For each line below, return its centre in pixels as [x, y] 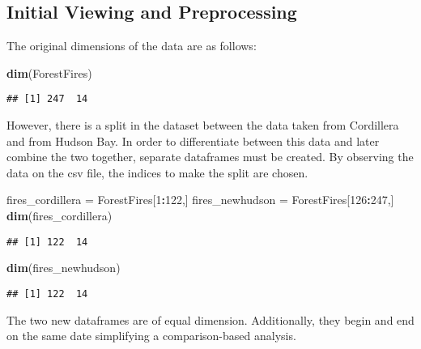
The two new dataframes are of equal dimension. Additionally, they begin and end [210, 319]
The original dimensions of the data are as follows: [132, 46]
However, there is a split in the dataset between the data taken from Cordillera [203, 125]
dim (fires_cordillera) [60, 216]
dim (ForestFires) [49, 72]
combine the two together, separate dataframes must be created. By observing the [210, 157]
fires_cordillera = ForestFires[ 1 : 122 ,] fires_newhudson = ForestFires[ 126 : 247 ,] [200, 200]
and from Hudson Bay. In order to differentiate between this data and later [193, 140]
